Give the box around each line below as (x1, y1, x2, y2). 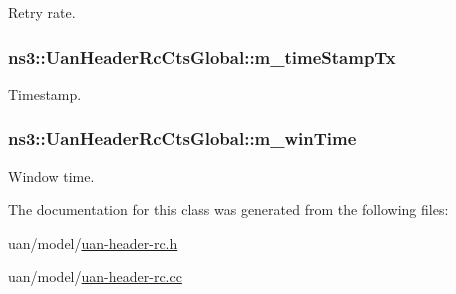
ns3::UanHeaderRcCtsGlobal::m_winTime (8, 126, 357, 151)
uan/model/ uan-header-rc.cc (8, 266, 182, 287)
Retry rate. (8, 2, 76, 22)
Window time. (8, 165, 95, 186)
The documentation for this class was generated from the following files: (8, 199, 449, 220)
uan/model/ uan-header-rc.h (8, 232, 178, 253)
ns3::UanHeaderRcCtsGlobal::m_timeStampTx (8, 44, 396, 69)
